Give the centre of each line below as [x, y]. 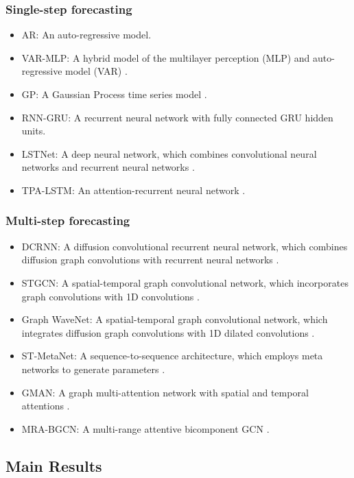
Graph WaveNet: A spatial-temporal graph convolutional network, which [175, 319]
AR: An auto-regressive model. [86, 35]
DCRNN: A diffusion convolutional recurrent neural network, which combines [185, 246]
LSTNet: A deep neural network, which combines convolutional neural [169, 153]
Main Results [54, 465]
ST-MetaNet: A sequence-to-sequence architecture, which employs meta [172, 356]
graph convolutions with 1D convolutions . [110, 296]
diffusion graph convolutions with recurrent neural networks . [150, 260]
